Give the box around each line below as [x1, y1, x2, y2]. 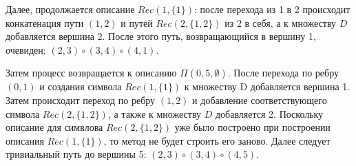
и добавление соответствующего [192, 92, 327, 107]
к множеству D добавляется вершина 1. [184, 79, 350, 94]
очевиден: [6, 42, 46, 56]
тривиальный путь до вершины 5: [6, 147, 147, 161]
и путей [121, 15, 153, 30]
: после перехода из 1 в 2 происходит [193, 2, 350, 16]
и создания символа [39, 79, 122, 94]
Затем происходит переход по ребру [6, 92, 156, 107]
